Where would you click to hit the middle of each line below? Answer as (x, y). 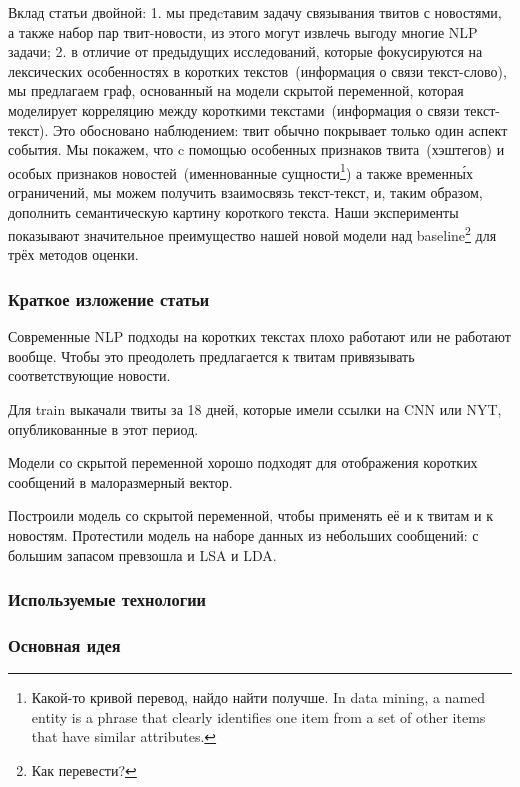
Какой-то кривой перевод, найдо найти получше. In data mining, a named (258, 697)
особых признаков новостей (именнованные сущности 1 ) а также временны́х (240, 171)
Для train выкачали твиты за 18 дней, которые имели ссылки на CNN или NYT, (255, 409)
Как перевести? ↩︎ (84, 770)
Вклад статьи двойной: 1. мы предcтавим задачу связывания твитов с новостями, (255, 12)
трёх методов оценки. (73, 254)
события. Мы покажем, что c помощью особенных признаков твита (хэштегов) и (256, 149)
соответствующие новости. (89, 375)
